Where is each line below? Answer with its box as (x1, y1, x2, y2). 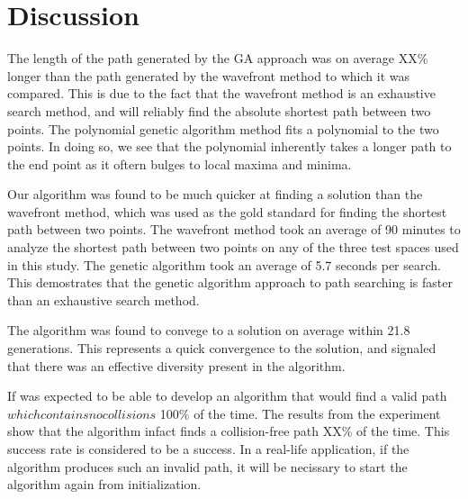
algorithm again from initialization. (7, 475, 202, 494)
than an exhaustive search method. (7, 290, 200, 309)
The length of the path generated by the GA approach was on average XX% (7, 49, 428, 68)
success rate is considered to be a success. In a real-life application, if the (7, 440, 409, 458)
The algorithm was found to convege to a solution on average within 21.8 (7, 321, 410, 340)
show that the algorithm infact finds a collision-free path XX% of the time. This (7, 422, 450, 440)
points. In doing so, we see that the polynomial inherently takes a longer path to (7, 137, 452, 156)
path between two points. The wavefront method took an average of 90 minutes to (7, 220, 461, 239)
